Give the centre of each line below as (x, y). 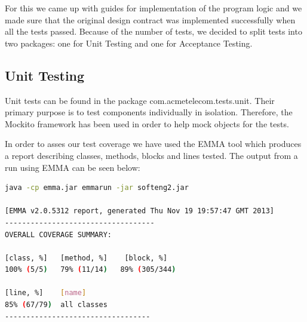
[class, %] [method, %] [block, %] (86, 258)
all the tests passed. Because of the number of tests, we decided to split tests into (153, 31)
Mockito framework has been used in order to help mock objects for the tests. (147, 123)
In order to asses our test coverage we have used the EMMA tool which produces (153, 144)
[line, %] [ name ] (46, 293)
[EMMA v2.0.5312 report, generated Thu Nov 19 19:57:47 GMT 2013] (140, 211)
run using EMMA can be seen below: (73, 167)
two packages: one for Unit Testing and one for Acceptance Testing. (129, 43)
